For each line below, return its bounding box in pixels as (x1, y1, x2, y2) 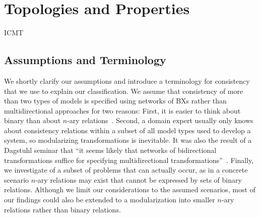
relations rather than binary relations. (4, 204, 121, 214)
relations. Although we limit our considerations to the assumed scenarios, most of (4, 184, 255, 195)
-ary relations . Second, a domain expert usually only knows (67, 115, 253, 126)
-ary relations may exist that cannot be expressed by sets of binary (35, 174, 242, 185)
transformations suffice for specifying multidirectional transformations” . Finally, (4, 154, 254, 165)
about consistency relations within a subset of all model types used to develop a (4, 125, 251, 135)
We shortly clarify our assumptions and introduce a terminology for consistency (4, 75, 250, 86)
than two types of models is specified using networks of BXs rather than (4, 95, 227, 106)
